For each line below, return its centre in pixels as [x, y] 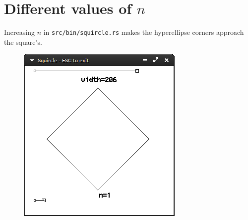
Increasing [19, 32]
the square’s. [23, 42]
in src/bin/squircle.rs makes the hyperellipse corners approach [144, 32]
